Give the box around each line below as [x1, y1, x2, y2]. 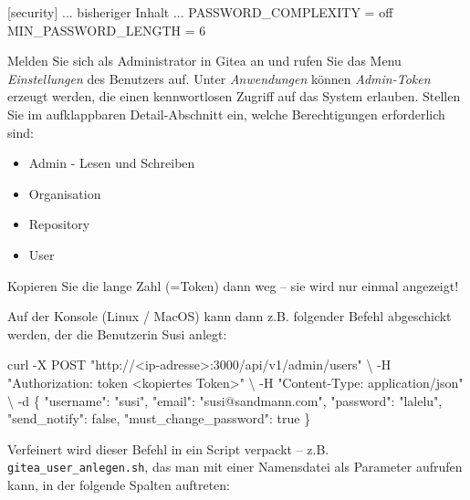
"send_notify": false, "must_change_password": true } [7, 409, 311, 428]
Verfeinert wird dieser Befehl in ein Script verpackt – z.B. [7, 439, 329, 458]
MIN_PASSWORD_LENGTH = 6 [7, 20, 206, 39]
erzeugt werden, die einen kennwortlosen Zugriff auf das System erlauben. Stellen [7, 87, 461, 106]
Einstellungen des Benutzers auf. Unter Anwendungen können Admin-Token [7, 68, 431, 88]
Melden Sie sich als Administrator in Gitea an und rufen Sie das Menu [7, 51, 402, 70]
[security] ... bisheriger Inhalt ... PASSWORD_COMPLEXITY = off [7, 3, 393, 21]
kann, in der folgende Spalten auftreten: [7, 474, 230, 494]
